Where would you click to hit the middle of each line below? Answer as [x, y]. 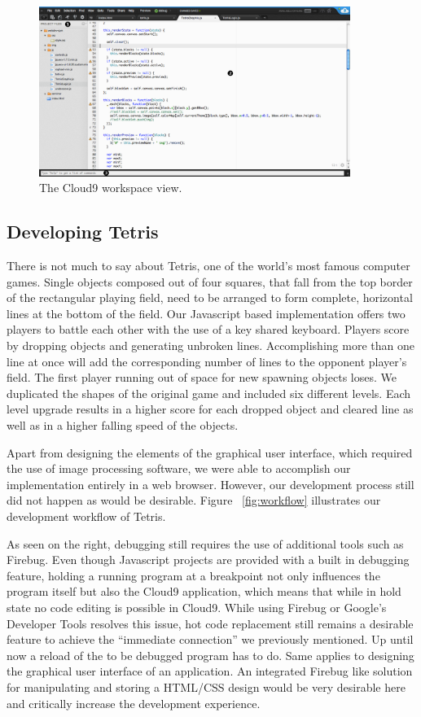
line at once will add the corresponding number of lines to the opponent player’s [207, 361]
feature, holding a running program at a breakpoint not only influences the [193, 575]
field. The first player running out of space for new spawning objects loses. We [202, 377]
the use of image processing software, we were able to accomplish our [179, 468]
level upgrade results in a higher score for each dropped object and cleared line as [210, 409]
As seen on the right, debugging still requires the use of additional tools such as [205, 543]
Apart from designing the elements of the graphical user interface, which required [210, 452]
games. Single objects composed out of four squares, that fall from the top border [210, 281]
